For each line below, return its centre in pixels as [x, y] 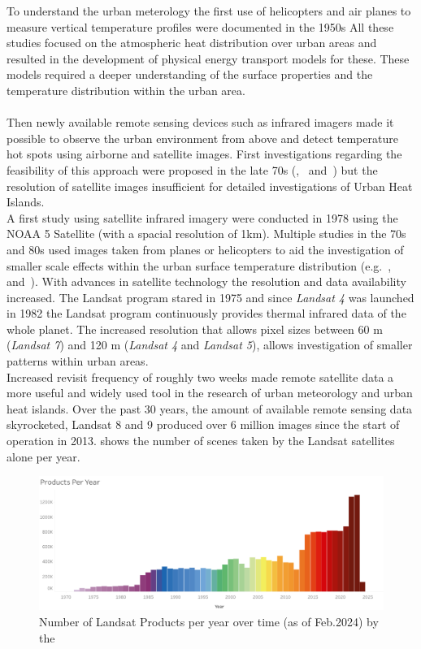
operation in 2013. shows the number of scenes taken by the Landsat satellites [201, 441]
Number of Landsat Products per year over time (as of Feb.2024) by [209, 622]
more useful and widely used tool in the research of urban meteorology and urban [210, 393]
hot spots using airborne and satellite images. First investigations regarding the [204, 154]
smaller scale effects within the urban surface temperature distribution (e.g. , [199, 265]
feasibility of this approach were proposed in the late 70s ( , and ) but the [192, 169]
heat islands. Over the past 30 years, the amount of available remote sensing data [210, 408]
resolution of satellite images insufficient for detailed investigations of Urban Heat [210, 186]
